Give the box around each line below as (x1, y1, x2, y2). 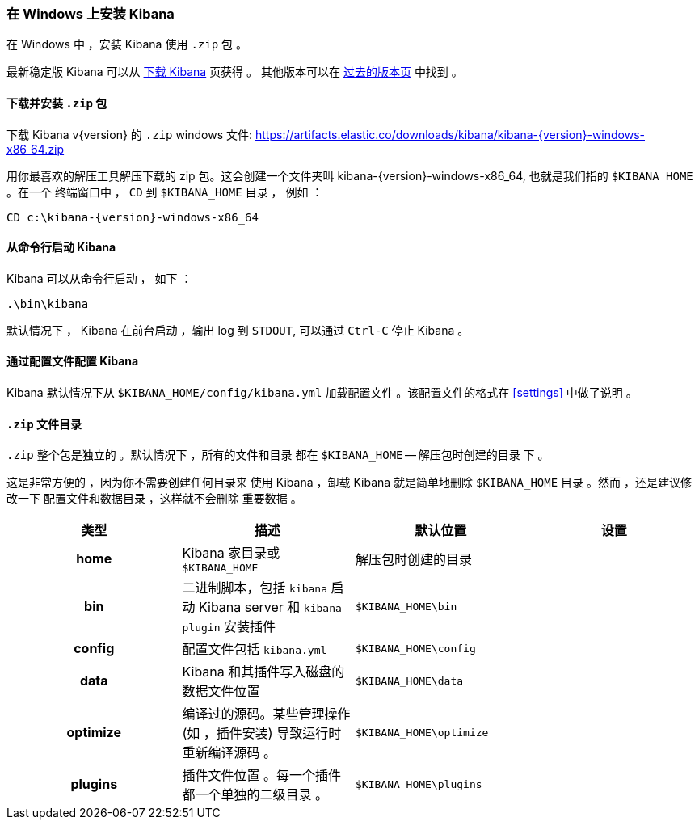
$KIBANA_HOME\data (356, 674, 464, 687)
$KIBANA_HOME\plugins (356, 778, 482, 790)
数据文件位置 (182, 683, 260, 700)
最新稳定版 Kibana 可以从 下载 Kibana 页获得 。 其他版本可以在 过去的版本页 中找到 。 (6, 65, 463, 79)
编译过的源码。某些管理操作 (182, 706, 351, 723)
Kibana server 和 (199, 599, 301, 616)
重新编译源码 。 (182, 744, 277, 761)
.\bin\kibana (6, 297, 89, 310)
